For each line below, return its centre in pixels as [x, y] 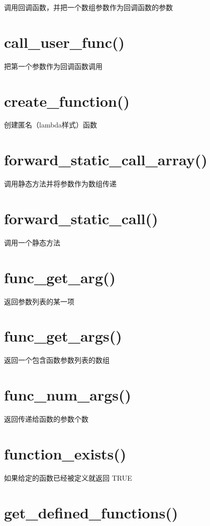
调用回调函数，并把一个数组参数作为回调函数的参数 [88, 7]
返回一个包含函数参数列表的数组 [57, 360]
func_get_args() [63, 336]
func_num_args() [68, 395]
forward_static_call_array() [106, 159]
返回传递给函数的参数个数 [46, 419]
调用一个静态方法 [32, 242]
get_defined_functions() [91, 512]
